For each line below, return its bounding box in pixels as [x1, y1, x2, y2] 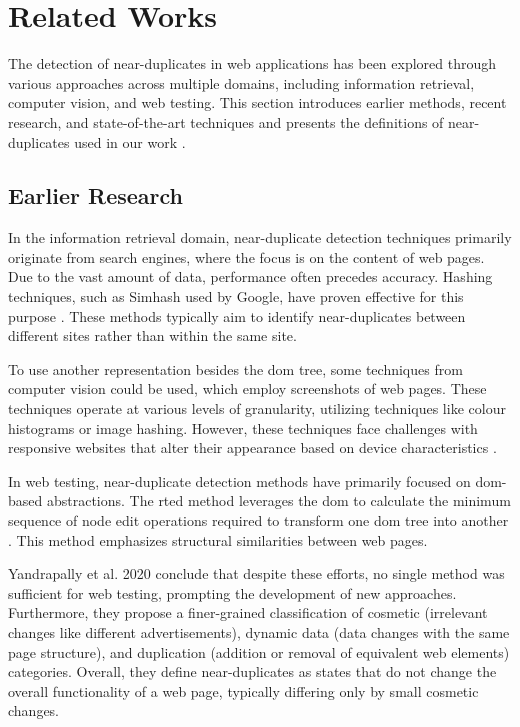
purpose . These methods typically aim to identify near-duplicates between [8, 305, 466, 326]
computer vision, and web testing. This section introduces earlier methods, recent [8, 92, 507, 113]
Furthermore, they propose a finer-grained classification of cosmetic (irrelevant [8, 602, 488, 623]
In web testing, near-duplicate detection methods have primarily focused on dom [8, 470, 502, 491]
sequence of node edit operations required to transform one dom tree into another [8, 510, 509, 531]
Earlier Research [8, 180, 183, 211]
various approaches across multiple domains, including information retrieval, [8, 72, 475, 93]
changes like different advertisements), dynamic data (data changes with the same [8, 621, 510, 642]
